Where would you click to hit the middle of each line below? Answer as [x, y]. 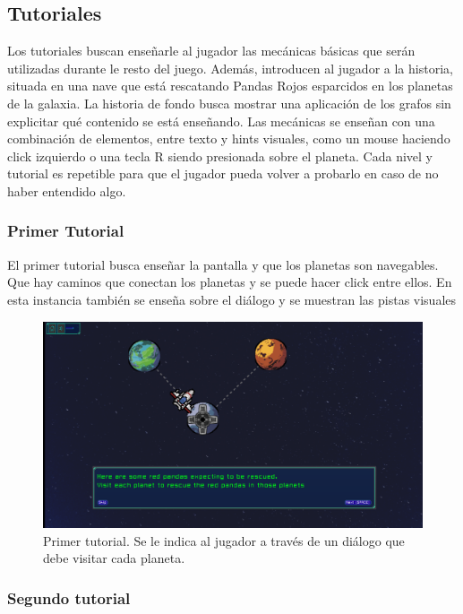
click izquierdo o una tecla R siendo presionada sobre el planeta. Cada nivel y [220, 156]
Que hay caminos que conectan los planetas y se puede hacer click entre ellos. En [230, 282]
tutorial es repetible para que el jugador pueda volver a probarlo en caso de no [223, 173]
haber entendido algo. [67, 190]
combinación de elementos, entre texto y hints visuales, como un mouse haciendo [229, 138]
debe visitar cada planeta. [114, 558]
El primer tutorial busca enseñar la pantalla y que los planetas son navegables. [223, 264]
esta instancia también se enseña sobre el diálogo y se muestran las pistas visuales [232, 299]
